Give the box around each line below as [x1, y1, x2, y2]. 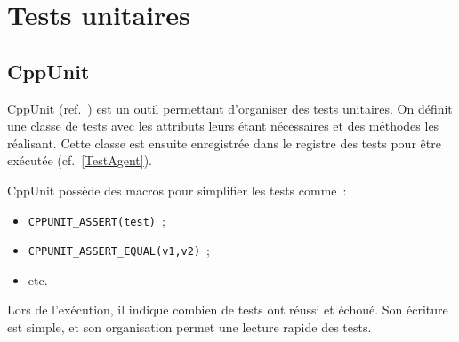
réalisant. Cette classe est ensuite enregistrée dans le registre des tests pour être [7, 133, 441, 152]
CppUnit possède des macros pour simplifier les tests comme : [7, 180, 347, 199]
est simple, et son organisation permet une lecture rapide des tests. [7, 318, 372, 337]
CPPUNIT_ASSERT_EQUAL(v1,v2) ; [28, 241, 210, 259]
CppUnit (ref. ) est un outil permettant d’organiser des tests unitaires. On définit [7, 99, 453, 117]
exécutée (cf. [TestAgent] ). [7, 151, 153, 170]
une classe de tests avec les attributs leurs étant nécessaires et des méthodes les [7, 116, 439, 135]
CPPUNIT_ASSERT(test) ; [28, 211, 165, 229]
